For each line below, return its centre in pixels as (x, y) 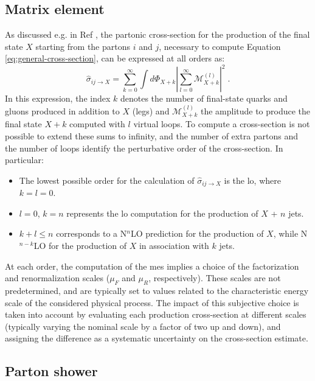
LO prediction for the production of (197, 233)
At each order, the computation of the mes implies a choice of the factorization (152, 266)
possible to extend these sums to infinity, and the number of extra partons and (152, 135)
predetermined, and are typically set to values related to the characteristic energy (157, 290)
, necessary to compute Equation (220, 46)
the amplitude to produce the (255, 110)
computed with (97, 124)
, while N (290, 233)
